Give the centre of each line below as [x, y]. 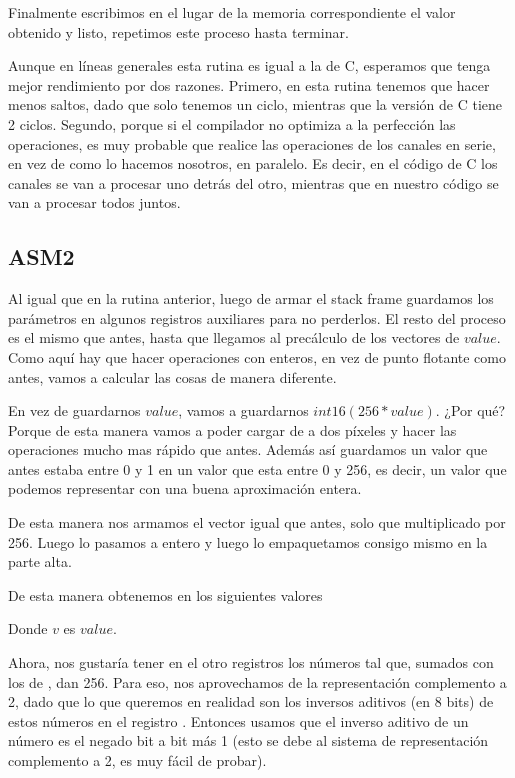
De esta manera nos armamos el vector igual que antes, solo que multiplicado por [257, 522]
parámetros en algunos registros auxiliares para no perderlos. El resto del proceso [257, 317]
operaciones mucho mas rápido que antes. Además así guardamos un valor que [248, 449]
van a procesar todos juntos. [94, 202]
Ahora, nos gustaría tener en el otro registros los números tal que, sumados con [251, 662]
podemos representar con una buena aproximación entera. [185, 488]
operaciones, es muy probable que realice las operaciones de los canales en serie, [252, 143]
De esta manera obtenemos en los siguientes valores [165, 594]
